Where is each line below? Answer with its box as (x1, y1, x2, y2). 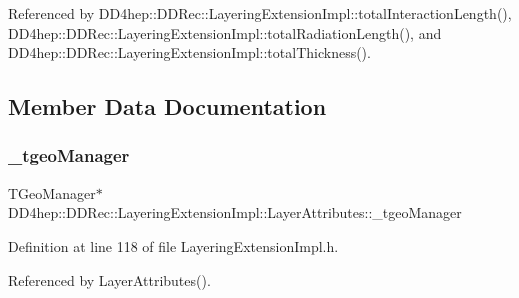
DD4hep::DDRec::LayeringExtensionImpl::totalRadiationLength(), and (8, 22, 442, 43)
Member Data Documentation (8, 91, 327, 122)
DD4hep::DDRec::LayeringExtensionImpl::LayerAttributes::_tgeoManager (8, 202, 462, 223)
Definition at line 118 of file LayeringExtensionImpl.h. (8, 235, 339, 256)
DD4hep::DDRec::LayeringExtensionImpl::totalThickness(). (8, 42, 371, 63)
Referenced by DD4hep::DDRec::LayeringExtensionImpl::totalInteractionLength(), (8, 3, 512, 23)
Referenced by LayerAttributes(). (8, 269, 211, 290)
